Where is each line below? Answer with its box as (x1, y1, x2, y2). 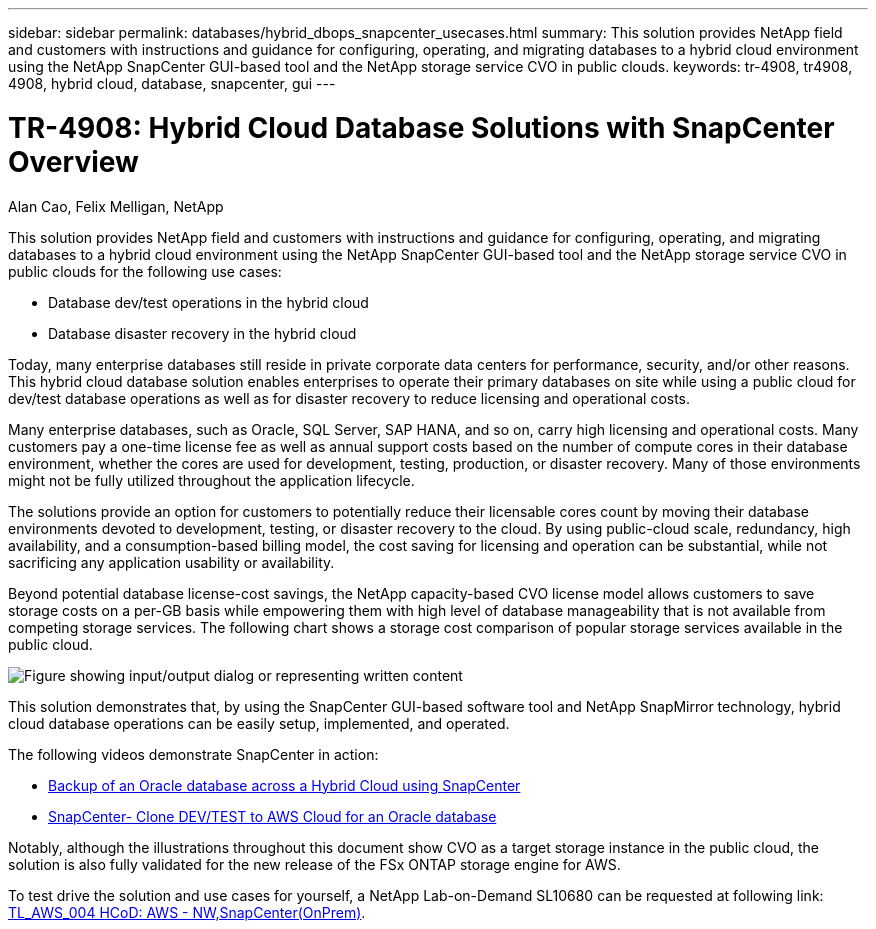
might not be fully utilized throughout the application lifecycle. (8, 471, 415, 489)
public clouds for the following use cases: (8, 262, 282, 280)
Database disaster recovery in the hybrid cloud (48, 324, 357, 342)
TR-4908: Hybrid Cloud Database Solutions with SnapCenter (8, 110, 835, 145)
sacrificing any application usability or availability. (8, 553, 335, 571)
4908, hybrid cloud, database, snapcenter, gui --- (8, 75, 336, 92)
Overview (8, 144, 139, 179)
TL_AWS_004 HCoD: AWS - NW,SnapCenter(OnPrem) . (8, 903, 366, 921)
